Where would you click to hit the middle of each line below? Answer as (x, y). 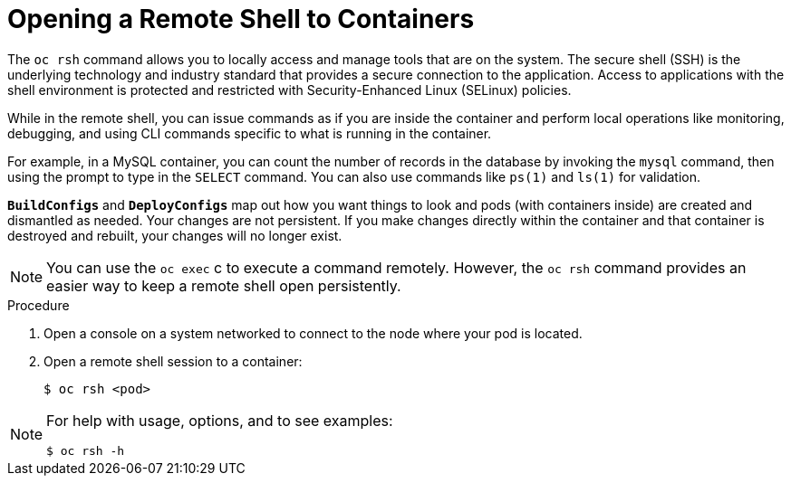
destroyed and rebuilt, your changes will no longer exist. (175, 235)
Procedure (39, 305)
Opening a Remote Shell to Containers (241, 19)
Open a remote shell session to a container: (173, 361)
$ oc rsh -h (86, 450)
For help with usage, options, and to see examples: (220, 420)
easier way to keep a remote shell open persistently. (224, 285)
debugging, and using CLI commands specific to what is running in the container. (250, 133)
